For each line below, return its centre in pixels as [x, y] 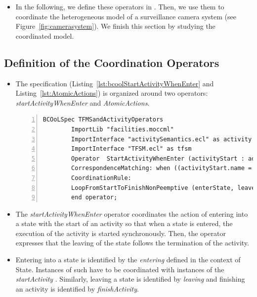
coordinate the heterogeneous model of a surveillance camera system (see [126, 16]
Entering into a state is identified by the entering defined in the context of [128, 260]
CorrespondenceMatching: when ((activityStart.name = [162, 168]
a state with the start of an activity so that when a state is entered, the [124, 223]
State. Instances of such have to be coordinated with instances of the [120, 269]
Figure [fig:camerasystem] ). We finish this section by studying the [115, 26]
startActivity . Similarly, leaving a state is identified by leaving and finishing [130, 279]
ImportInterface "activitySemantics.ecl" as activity [162, 139]
